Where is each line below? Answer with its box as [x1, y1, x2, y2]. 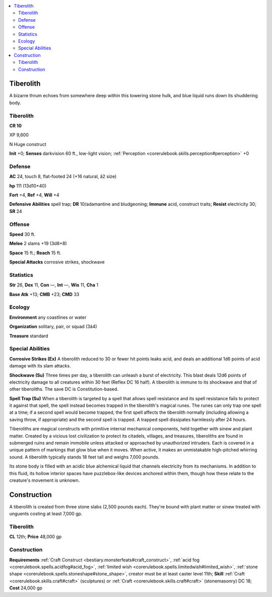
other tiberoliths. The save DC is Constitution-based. [9, 386, 118, 392]
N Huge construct [9, 141, 46, 147]
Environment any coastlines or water [9, 314, 87, 320]
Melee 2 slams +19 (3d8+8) [9, 241, 67, 247]
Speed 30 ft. [9, 231, 36, 237]
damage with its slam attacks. [9, 363, 71, 369]
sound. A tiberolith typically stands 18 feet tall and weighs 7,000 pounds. [9, 454, 160, 460]
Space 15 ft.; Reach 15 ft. [9, 250, 61, 256]
